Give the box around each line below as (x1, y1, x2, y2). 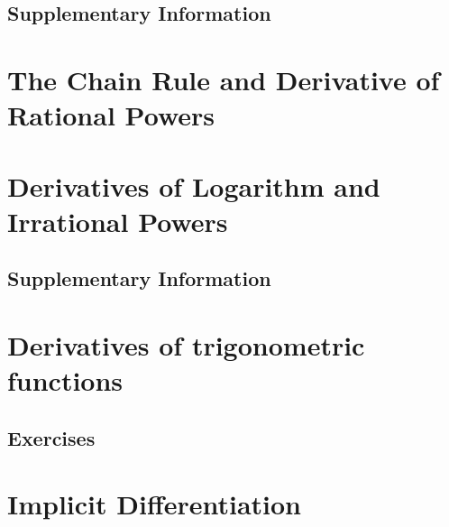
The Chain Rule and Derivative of (7, 60, 440, 97)
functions (7, 362, 124, 399)
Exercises (7, 423, 96, 451)
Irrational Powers (7, 202, 228, 239)
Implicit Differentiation (7, 485, 302, 522)
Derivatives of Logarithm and (7, 167, 380, 204)
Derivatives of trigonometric (7, 326, 365, 363)
